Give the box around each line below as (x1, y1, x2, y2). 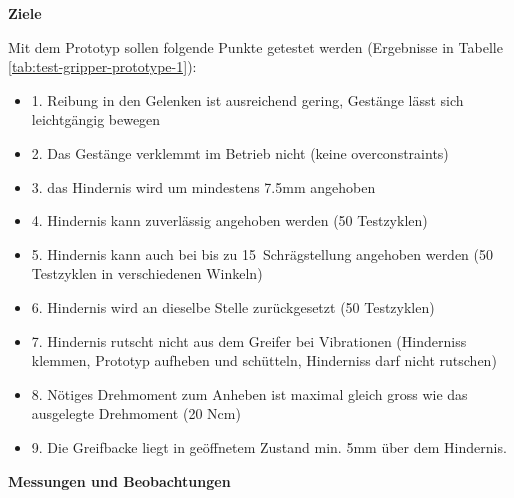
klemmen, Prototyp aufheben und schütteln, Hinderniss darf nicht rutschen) (31, 350, 497, 371)
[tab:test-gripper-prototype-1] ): (8, 56, 197, 77)
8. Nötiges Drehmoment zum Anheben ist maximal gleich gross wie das (31, 383, 468, 404)
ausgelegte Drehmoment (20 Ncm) (31, 403, 241, 424)
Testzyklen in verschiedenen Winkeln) (31, 263, 263, 284)
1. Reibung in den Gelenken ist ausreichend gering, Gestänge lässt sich (31, 89, 464, 110)
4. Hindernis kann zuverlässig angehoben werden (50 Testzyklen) (31, 210, 428, 231)
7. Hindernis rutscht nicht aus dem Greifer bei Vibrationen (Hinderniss (31, 330, 467, 351)
